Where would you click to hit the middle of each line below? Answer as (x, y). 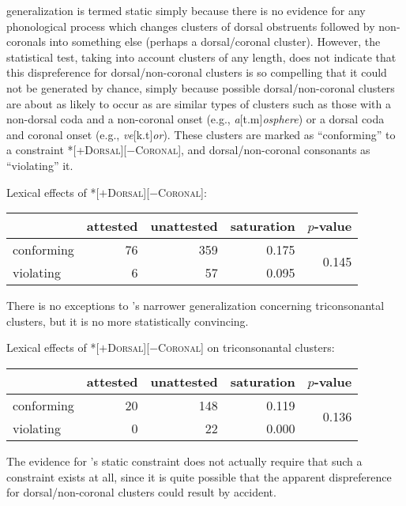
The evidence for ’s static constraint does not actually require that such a (184, 461)
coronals (26, 42)
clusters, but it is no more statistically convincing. (128, 321)
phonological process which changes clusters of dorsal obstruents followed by (191, 26)
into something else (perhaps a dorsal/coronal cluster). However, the (215, 42)
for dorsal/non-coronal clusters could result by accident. (141, 492)
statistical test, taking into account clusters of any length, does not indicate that (201, 57)
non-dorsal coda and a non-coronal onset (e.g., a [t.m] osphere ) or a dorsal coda (195, 119)
